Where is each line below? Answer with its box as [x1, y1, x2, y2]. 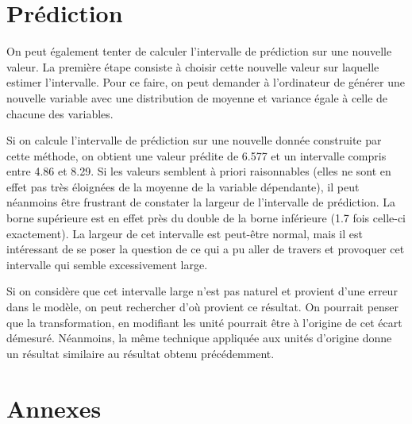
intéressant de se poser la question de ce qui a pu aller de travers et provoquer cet [6, 241, 405, 257]
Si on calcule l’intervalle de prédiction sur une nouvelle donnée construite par [6, 132, 382, 148]
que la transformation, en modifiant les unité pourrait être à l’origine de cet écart [6, 314, 402, 330]
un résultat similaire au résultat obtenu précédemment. [6, 345, 275, 361]
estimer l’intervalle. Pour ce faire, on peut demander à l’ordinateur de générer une [6, 74, 405, 91]
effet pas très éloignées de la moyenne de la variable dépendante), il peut [6, 178, 360, 195]
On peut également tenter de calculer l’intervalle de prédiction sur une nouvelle [6, 43, 392, 60]
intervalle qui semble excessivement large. [6, 256, 208, 272]
